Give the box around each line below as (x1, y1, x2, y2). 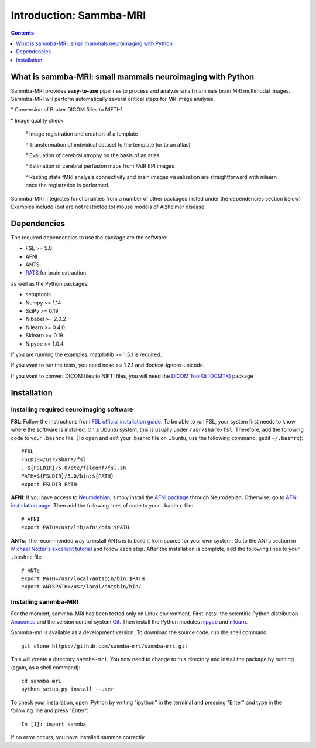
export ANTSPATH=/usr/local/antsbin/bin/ (21, 584, 142, 590)
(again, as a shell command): (11, 664, 81, 671)
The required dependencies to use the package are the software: (11, 233, 168, 241)
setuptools (25, 291, 51, 298)
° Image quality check (11, 117, 64, 124)
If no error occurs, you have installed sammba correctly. (11, 733, 146, 740)
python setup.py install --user (21, 686, 114, 692)
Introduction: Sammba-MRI (11, 9, 146, 22)
